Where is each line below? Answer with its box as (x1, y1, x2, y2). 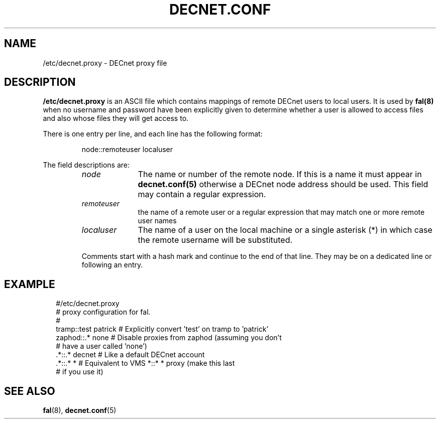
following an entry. (81, 260, 143, 269)
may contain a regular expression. (138, 189, 266, 200)
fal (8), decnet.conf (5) (43, 406, 117, 415)
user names (138, 216, 177, 225)
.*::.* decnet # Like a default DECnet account (56, 350, 205, 359)
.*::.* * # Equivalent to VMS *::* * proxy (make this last (56, 359, 235, 368)
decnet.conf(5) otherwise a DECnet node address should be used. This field (138, 179, 428, 190)
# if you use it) (56, 367, 103, 376)
